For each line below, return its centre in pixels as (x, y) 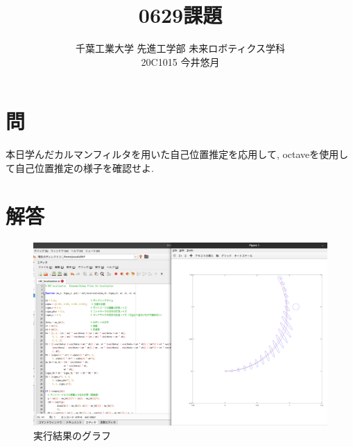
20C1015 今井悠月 (180, 61)
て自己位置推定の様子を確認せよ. (80, 167)
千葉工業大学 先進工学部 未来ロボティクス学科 (180, 48)
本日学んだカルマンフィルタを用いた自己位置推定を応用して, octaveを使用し (177, 154)
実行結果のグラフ (72, 435)
